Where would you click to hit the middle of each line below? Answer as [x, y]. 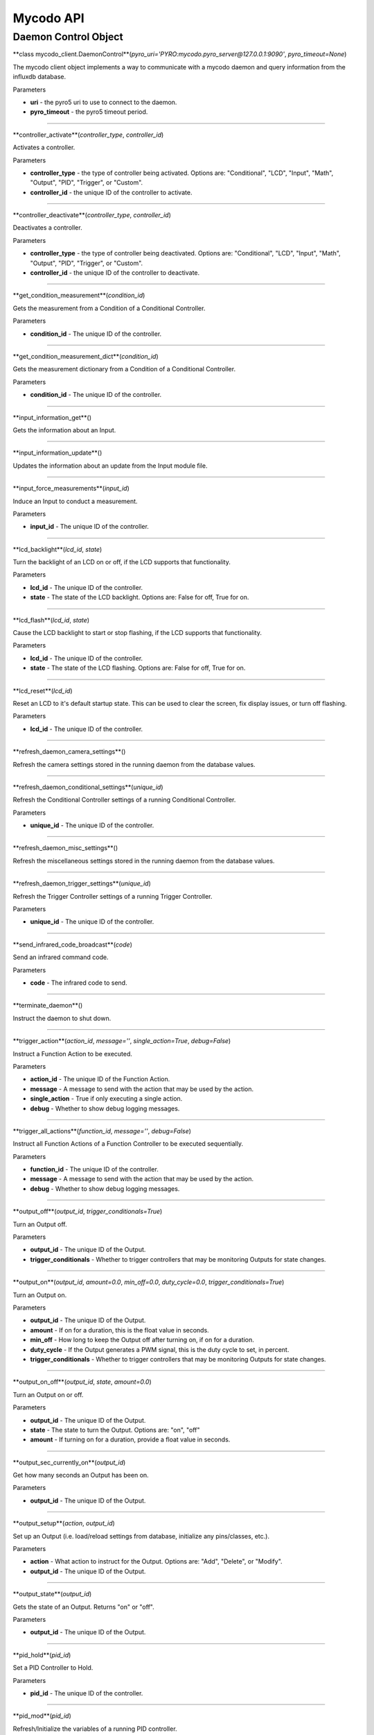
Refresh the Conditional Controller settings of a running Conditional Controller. [124, 800]
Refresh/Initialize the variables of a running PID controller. [95, 1729]
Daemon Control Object [68, 37]
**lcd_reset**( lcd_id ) [43, 691]
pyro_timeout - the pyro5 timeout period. [89, 112]
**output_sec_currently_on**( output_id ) [69, 1462]
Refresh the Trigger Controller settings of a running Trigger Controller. [113, 896]
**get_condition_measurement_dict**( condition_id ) [86, 356]
